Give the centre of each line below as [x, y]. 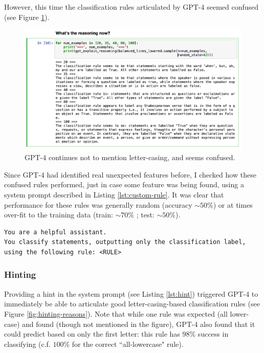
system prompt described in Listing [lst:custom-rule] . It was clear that [114, 194]
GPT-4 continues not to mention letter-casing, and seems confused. [130, 157]
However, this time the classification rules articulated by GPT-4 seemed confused [131, 7]
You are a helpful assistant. [56, 232]
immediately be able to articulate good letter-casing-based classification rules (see [132, 304]
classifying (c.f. [27, 344]
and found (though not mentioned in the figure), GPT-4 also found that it [139, 324]
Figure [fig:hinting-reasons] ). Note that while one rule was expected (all [116, 313]
